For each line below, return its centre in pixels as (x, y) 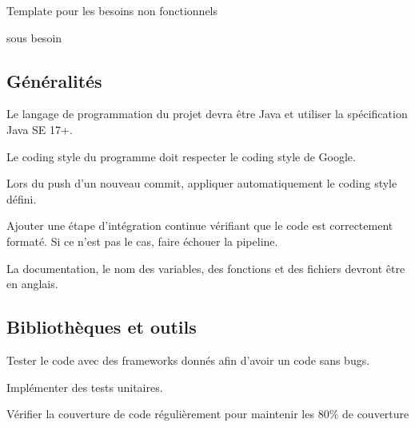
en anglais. (32, 284)
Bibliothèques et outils (102, 327)
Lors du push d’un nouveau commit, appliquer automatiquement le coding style (202, 183)
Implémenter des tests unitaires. (85, 387)
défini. (22, 198)
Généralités (54, 80)
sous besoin (34, 37)
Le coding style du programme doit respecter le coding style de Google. (181, 156)
